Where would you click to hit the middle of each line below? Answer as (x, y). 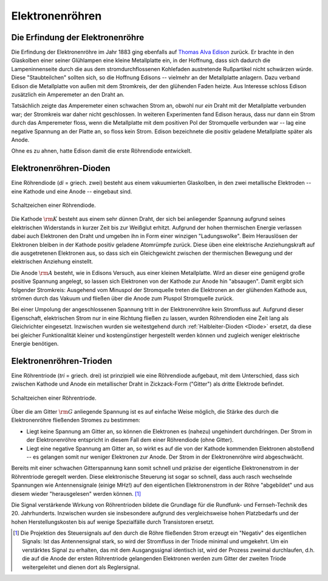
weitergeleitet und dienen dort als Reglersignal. (81, 567)
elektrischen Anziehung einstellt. (52, 262)
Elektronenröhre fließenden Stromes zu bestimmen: (76, 420)
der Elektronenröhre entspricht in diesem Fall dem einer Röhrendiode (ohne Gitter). (130, 440)
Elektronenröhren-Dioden (61, 168)
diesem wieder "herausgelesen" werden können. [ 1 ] (76, 493)
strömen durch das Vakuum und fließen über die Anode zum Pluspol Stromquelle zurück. (122, 298)
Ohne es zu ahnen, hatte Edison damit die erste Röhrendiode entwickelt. (102, 151)
